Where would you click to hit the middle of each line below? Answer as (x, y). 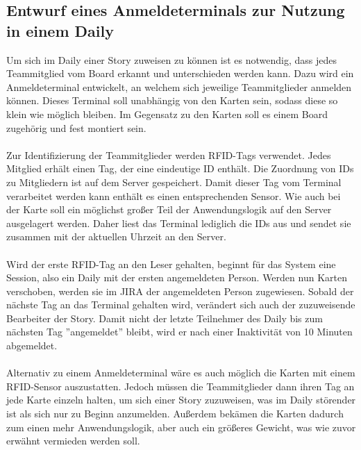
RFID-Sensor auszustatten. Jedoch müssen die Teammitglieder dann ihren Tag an (180, 386)
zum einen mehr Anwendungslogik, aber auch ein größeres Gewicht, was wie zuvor (181, 427)
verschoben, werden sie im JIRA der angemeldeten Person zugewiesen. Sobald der (180, 291)
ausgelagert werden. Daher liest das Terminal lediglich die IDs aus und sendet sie (179, 223)
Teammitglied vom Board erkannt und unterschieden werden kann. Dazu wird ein (180, 73)
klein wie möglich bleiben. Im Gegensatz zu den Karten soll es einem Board (167, 114)
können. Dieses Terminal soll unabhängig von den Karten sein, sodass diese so (172, 100)
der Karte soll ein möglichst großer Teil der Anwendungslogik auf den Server (169, 209)
